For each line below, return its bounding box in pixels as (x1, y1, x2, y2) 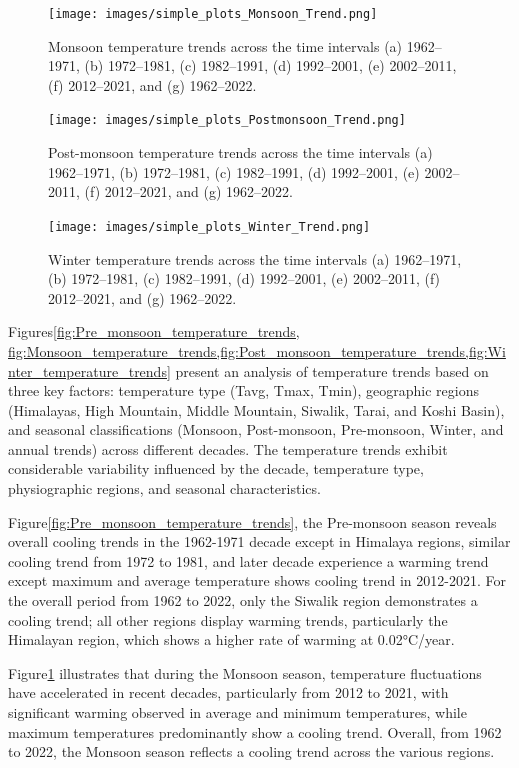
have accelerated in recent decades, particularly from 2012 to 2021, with (8, 682, 449, 703)
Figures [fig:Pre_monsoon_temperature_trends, (8, 321, 300, 342)
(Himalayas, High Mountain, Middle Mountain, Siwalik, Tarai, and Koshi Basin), (8, 399, 505, 420)
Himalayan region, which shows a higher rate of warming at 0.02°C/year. (8, 629, 455, 650)
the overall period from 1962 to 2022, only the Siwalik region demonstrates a (8, 590, 478, 611)
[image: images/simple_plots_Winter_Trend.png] (48, 219, 371, 234)
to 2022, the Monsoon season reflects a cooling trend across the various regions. (8, 741, 495, 762)
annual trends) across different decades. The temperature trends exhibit (8, 438, 448, 459)
